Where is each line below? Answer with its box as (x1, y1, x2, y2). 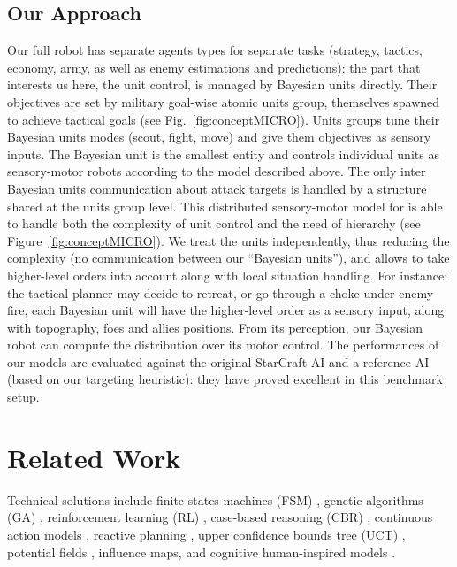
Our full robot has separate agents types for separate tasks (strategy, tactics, (7, 41, 423, 59)
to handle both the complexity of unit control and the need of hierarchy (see (7, 214, 421, 233)
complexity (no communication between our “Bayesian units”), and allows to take (7, 249, 450, 267)
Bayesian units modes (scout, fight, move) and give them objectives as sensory (7, 127, 431, 146)
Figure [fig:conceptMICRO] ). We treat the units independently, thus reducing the (7, 231, 450, 249)
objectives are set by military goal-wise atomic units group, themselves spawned (7, 92, 440, 111)
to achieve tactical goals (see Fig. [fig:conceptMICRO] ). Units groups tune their (7, 110, 440, 128)
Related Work (7, 439, 181, 475)
